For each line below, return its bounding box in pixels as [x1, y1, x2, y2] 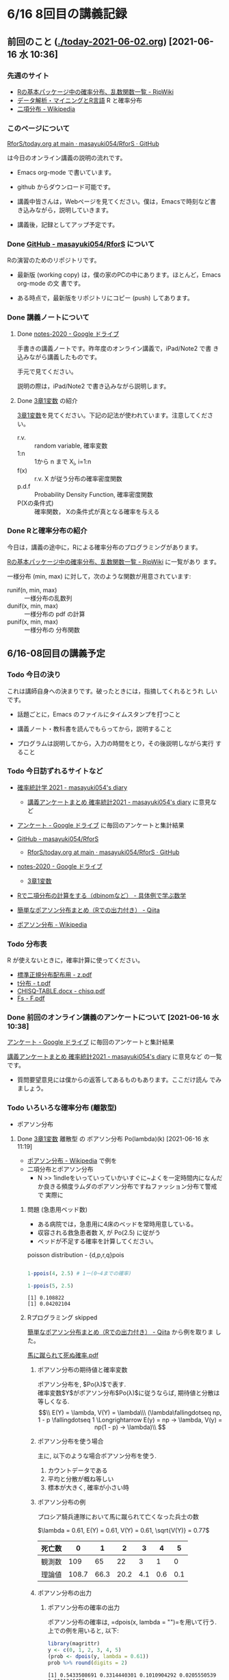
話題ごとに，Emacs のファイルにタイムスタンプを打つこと [16, 710, 181, 718]
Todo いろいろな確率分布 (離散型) [7, 1103, 118, 1112]
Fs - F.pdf [16, 995, 45, 1003]
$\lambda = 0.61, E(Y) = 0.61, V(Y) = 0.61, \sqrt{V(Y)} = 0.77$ [37, 1526, 210, 1535]
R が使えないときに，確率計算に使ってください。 [7, 956, 144, 964]
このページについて [7, 123, 70, 133]
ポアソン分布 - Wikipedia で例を [27, 1156, 118, 1165]
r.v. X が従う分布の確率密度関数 [33, 474, 122, 483]
